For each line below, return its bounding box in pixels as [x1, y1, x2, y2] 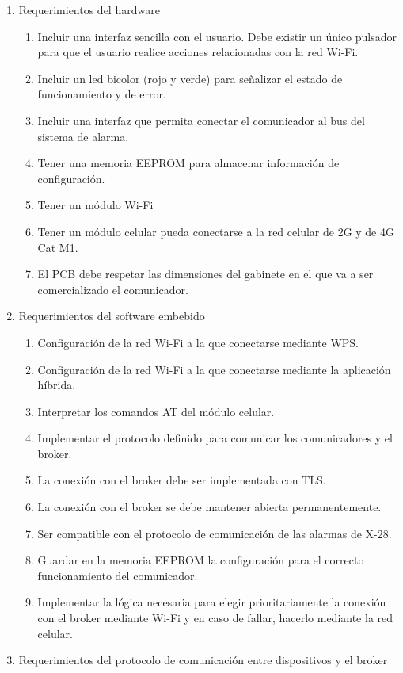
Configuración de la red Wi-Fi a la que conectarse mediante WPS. [37, 334, 359, 350]
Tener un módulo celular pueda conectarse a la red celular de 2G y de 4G [37, 223, 394, 239]
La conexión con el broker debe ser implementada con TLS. [37, 472, 326, 488]
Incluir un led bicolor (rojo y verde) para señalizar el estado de [37, 70, 343, 86]
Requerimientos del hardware [18, 2, 160, 17]
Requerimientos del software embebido [18, 308, 205, 324]
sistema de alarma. [37, 128, 129, 144]
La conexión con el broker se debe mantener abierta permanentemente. [37, 499, 382, 515]
